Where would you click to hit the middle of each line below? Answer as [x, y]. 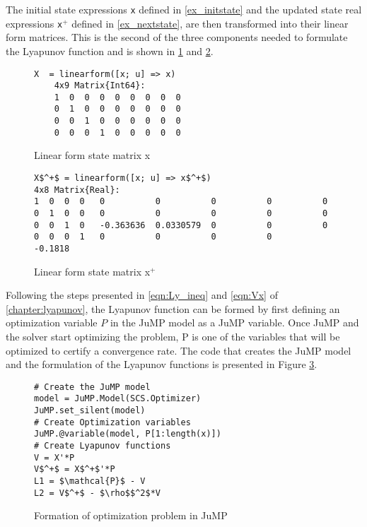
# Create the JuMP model [92, 387]
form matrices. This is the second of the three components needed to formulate [177, 37]
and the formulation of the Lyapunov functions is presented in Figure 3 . [162, 364]
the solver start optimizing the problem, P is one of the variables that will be [173, 336]
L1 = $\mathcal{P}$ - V [90, 481]
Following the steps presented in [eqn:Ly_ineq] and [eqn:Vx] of [142, 295]
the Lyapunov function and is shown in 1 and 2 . [110, 51]
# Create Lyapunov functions [103, 446]
